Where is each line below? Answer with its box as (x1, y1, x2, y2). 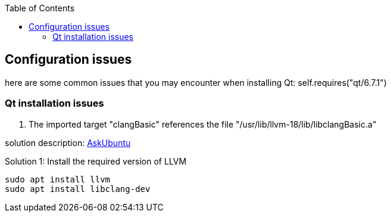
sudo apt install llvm (5, 174, 111, 184)
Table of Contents (5, 3, 75, 13)
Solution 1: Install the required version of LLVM (5, 156, 187, 166)
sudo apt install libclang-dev (5, 184, 151, 194)
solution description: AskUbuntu (5, 137, 131, 148)
